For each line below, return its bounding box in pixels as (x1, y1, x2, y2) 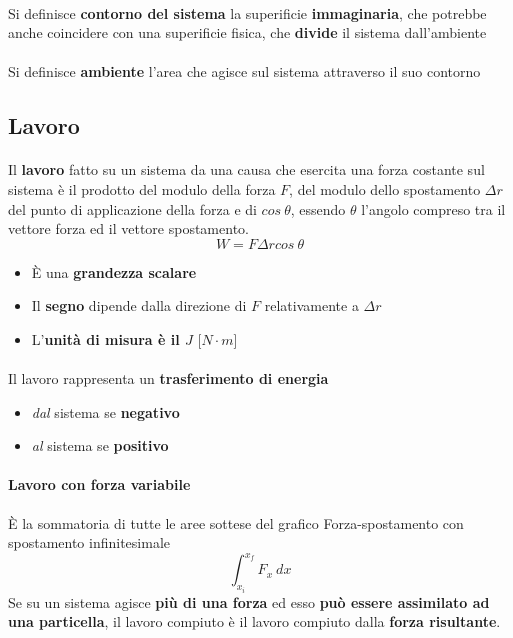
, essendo (290, 198, 346, 219)
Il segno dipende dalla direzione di (31, 295, 247, 316)
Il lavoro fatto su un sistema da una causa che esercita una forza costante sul (8, 159, 485, 180)
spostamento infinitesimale (8, 532, 171, 553)
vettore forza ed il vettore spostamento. (8, 218, 249, 239)
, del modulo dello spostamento (289, 178, 481, 199)
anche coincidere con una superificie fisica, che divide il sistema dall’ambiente (8, 22, 487, 43)
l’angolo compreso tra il (361, 198, 506, 219)
